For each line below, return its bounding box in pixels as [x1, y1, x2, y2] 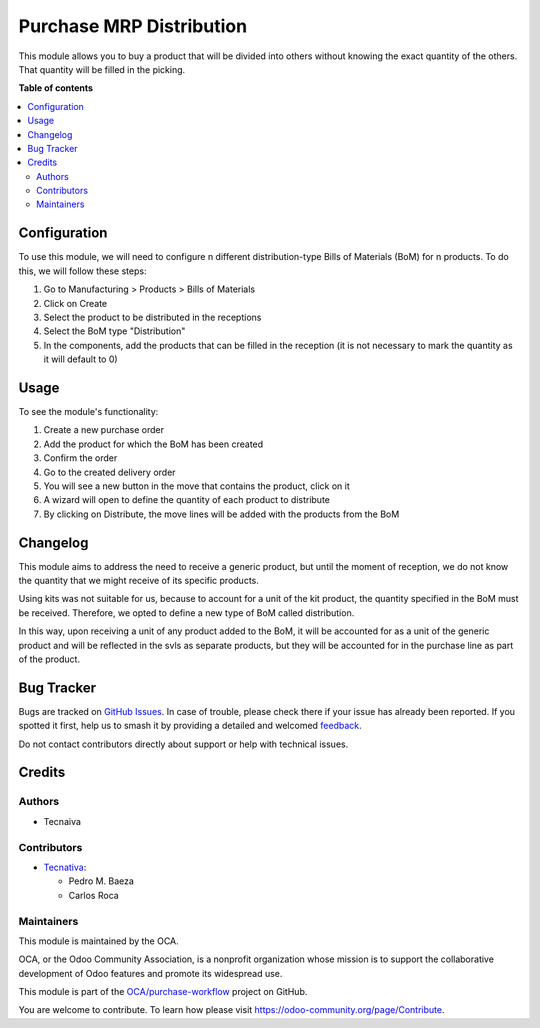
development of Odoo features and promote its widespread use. [18, 967, 283, 979]
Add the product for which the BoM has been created [43, 438, 264, 450]
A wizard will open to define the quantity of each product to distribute [43, 494, 330, 506]
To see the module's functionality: [18, 406, 159, 417]
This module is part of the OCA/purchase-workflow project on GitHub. [18, 986, 308, 998]
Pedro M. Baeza [68, 875, 135, 887]
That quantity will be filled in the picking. [18, 63, 186, 75]
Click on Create [43, 297, 108, 309]
